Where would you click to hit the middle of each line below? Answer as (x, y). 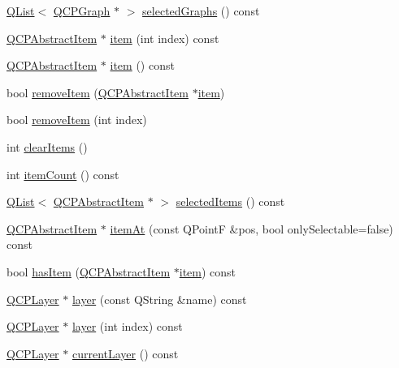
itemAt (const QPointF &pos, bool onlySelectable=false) (252, 228)
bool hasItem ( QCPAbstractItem (89, 271)
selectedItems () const (230, 201)
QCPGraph (82, 11)
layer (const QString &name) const (159, 299)
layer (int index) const (127, 326)
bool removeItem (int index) (77, 120)
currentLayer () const (125, 353)
